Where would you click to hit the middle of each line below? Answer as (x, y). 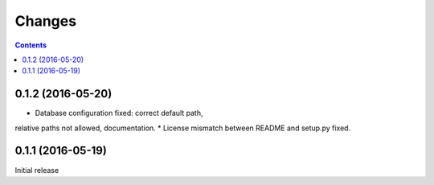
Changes (45, 21)
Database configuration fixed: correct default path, (119, 113)
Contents (31, 45)
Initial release (37, 170)
